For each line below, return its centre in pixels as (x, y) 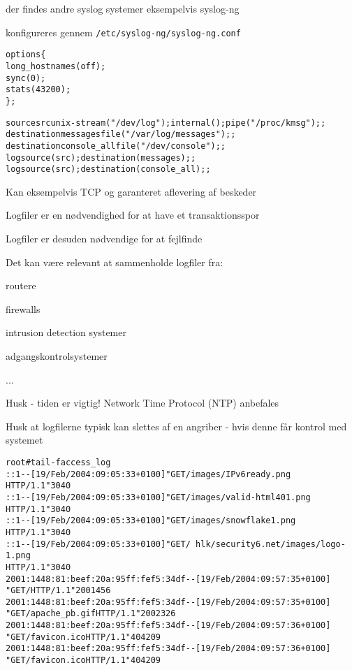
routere (21, 285)
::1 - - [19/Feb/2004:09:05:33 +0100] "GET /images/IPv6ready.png (148, 474)
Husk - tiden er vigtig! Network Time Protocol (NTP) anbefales (142, 403)
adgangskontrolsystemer (57, 355)
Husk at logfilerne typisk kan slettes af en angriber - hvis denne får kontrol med (176, 426)
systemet (24, 440)
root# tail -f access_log (58, 462)
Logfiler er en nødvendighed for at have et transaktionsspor (133, 215)
